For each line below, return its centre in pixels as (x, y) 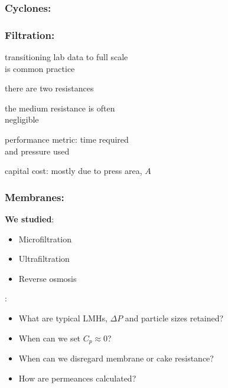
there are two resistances (49, 88)
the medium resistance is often (60, 108)
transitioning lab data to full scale (66, 57)
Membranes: (35, 197)
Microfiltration (45, 239)
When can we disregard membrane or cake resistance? (116, 358)
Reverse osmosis (48, 278)
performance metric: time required (67, 139)
